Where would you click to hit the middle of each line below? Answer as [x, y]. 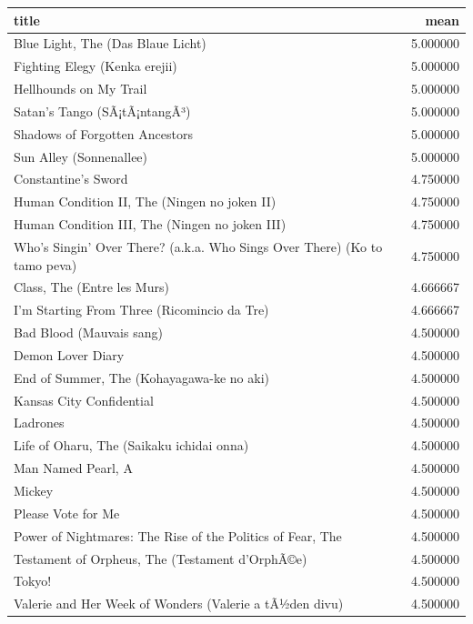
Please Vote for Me [67, 513]
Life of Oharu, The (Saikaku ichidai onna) [131, 445]
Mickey [34, 490]
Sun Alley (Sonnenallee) [81, 156]
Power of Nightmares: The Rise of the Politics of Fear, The [178, 535]
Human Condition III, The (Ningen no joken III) [150, 224]
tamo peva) [45, 264]
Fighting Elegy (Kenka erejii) [96, 66]
